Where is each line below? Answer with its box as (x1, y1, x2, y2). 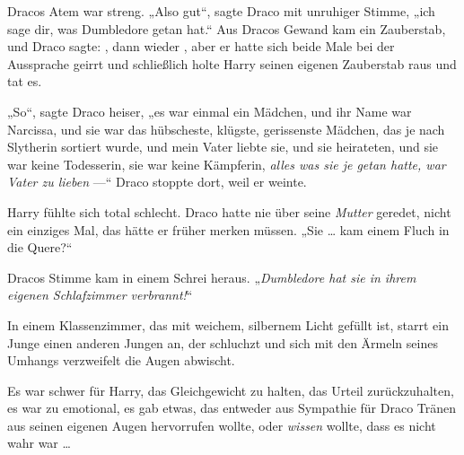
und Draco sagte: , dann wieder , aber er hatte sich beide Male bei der (7, 37, 395, 56)
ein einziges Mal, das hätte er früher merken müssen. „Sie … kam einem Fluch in (7, 220, 450, 239)
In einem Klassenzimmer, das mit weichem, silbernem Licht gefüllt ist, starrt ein (7, 315, 449, 334)
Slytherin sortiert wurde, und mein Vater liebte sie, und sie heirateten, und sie (7, 137, 439, 156)
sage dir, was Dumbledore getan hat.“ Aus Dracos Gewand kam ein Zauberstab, (7, 19, 446, 38)
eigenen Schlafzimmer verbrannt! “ (7, 285, 193, 304)
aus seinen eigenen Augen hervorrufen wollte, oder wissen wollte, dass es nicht (7, 416, 436, 434)
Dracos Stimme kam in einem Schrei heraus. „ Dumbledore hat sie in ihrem (7, 267, 416, 286)
